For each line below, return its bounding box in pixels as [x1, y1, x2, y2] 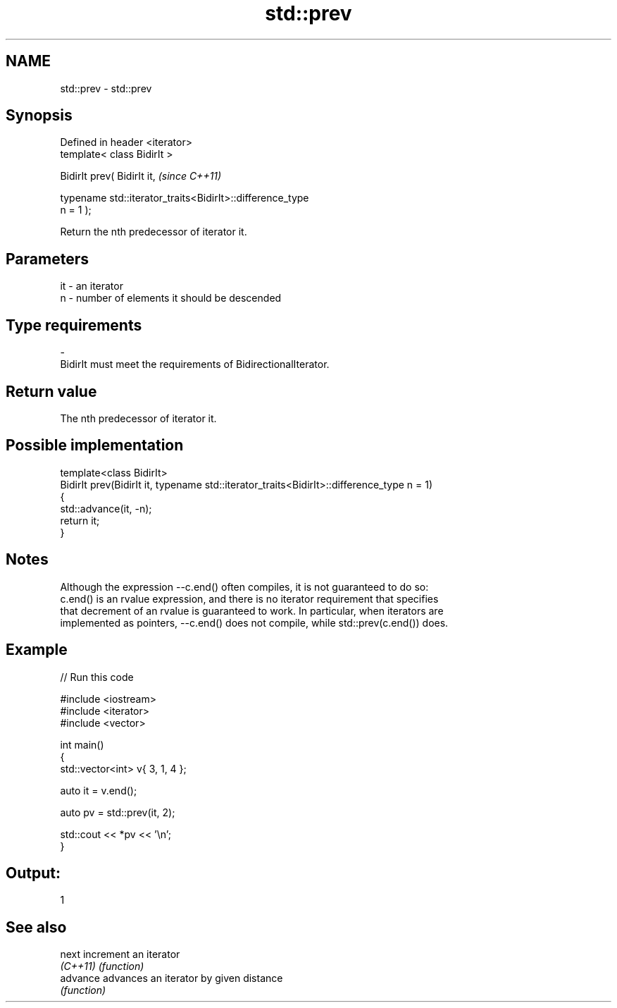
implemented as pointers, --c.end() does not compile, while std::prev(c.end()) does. [60, 616, 449, 629]
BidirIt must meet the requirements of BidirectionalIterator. [60, 358, 330, 371]
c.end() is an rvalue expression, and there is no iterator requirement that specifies [60, 592, 439, 605]
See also [6, 918, 67, 936]
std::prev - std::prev [60, 82, 152, 94]
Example [6, 641, 68, 659]
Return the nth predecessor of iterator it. [60, 226, 247, 238]
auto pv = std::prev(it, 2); [60, 806, 175, 818]
